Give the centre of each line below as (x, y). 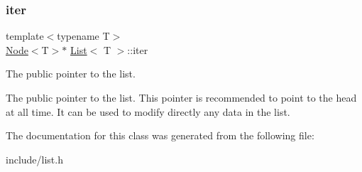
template (25, 36)
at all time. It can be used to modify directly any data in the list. (148, 111)
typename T (83, 36)
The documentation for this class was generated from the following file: (160, 135)
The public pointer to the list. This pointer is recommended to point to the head (181, 97)
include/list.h (34, 159)
